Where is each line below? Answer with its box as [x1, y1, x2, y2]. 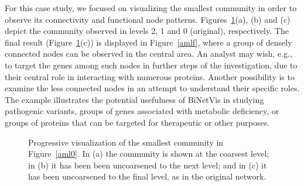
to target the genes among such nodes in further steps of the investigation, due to [5, 58, 298, 71]
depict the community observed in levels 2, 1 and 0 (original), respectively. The [5, 25, 289, 37]
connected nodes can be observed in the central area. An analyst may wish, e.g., [5, 47, 292, 60]
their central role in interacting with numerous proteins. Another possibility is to [5, 70, 295, 82]
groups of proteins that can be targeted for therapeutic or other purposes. [5, 116, 270, 128]
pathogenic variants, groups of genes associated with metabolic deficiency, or [5, 105, 279, 117]
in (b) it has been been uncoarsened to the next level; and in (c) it [28, 159, 267, 171]
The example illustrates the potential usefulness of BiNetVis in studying [5, 93, 264, 105]
